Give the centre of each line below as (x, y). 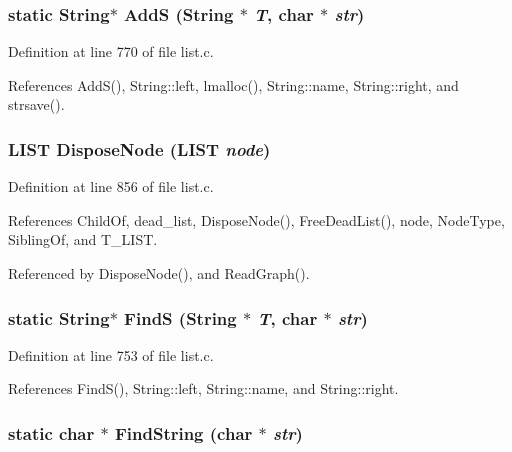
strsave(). (36, 104)
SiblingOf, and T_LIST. (83, 239)
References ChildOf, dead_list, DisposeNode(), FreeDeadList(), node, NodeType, (256, 219)
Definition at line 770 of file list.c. (111, 51)
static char (51, 432)
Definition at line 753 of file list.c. (111, 354)
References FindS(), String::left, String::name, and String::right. (203, 388)
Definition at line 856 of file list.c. (111, 186)
